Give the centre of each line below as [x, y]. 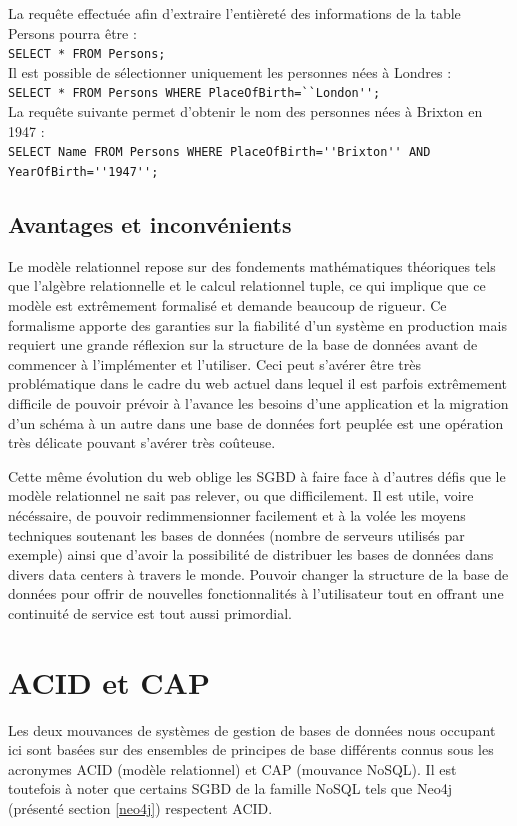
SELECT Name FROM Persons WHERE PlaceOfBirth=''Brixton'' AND [219, 152]
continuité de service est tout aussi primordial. [150, 612]
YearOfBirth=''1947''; [83, 171]
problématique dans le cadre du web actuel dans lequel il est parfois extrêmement [257, 383]
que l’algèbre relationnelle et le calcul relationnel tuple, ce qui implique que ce [247, 285]
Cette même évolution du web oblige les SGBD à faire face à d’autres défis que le [257, 475]
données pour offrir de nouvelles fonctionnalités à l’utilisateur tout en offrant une [256, 593]
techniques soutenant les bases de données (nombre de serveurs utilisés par [236, 534]
